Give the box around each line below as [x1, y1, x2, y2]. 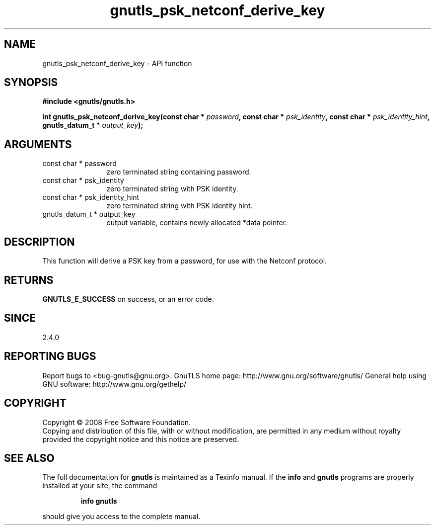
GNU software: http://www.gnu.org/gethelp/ [42, 379, 187, 388]
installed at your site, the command [42, 481, 157, 490]
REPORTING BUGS [4, 350, 96, 363]
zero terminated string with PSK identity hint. [106, 201, 253, 210]
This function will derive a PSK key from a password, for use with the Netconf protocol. [42, 257, 327, 265]
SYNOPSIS [4, 76, 58, 89]
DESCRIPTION [4, 235, 75, 248]
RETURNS [4, 273, 54, 286]
